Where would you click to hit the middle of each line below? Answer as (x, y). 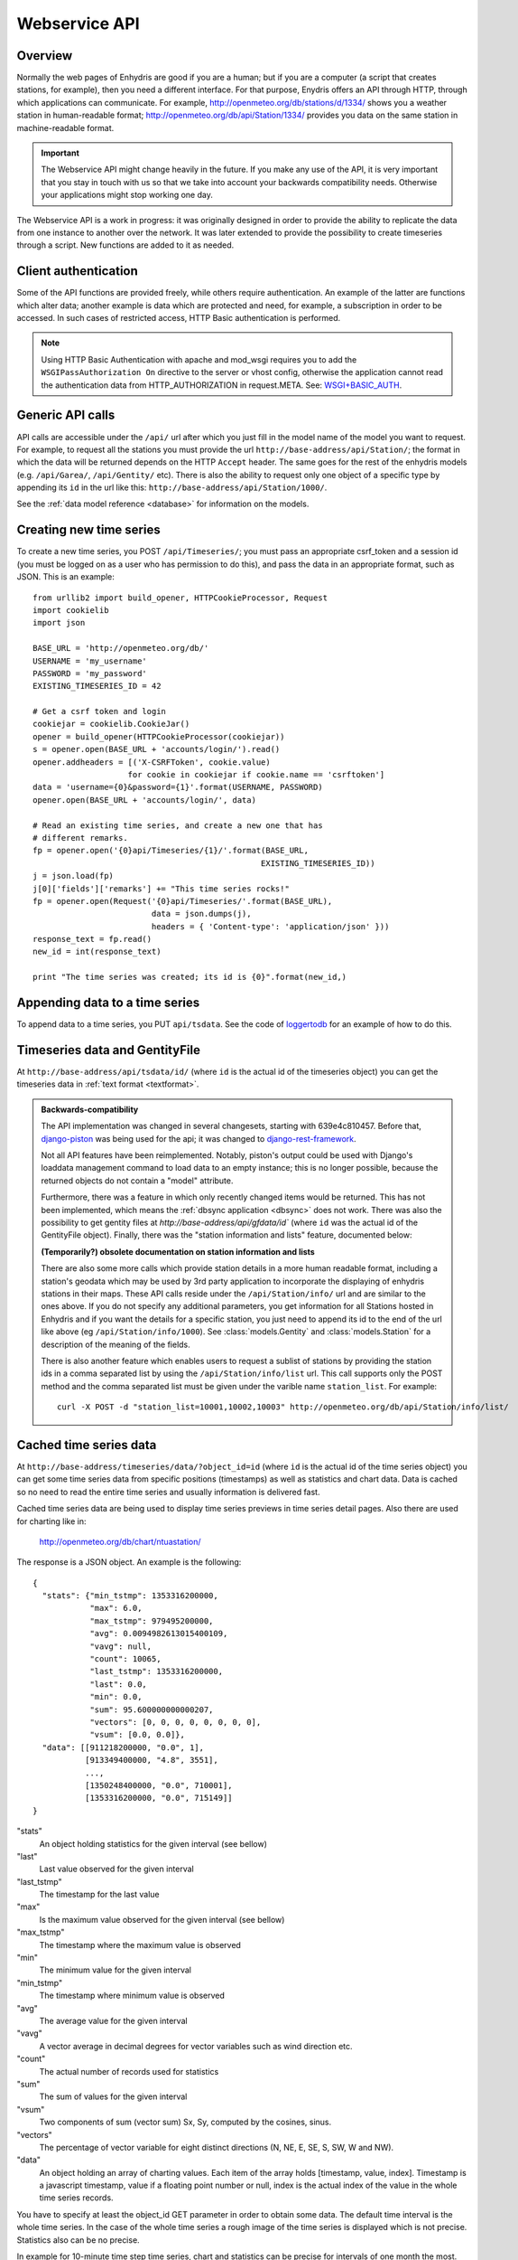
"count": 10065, (125, 1659)
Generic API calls (66, 415)
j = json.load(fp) (74, 876)
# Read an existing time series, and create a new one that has (178, 825)
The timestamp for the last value (99, 1895)
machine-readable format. (65, 127)
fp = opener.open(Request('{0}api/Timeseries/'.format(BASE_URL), (183, 901)
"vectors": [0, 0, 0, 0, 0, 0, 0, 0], (176, 1722)
